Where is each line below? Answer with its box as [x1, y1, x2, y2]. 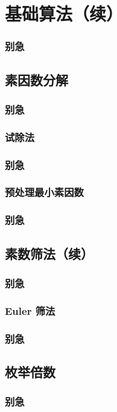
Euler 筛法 [5, 303, 55, 318]
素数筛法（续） [5, 244, 93, 262]
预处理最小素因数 [5, 185, 84, 200]
